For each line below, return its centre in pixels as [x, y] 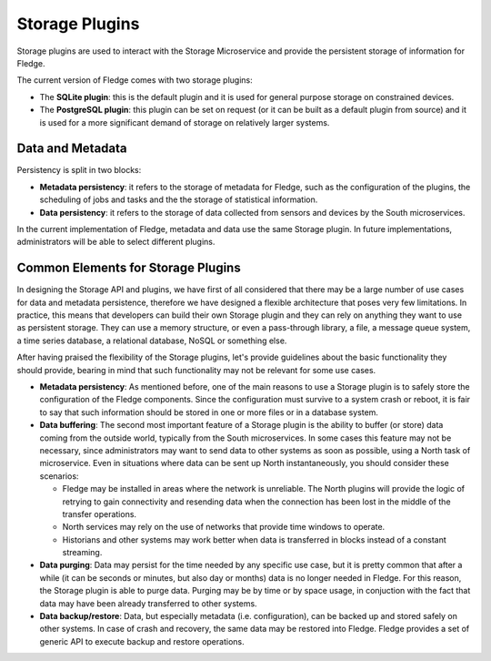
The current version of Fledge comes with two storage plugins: [135, 80]
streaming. [82, 553]
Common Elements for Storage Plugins [129, 268]
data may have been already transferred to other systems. [149, 603]
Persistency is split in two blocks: [79, 170]
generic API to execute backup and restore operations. [142, 641]
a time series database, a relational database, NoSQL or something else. [152, 341]
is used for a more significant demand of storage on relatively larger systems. [185, 122]
